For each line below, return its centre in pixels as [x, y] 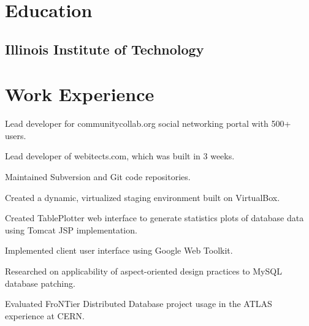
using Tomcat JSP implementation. [71, 229]
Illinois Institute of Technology [105, 49]
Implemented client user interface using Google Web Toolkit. [119, 250]
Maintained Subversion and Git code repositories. [98, 177]
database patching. [40, 283]
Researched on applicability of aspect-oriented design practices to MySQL [143, 271]
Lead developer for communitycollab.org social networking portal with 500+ [148, 123]
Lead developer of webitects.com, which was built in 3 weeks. [120, 156]
